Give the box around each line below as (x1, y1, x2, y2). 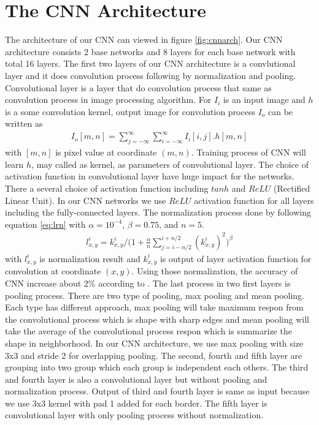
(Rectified (273, 181, 310, 194)
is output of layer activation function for (159, 252, 312, 265)
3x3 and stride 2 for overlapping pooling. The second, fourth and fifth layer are (5, 348, 302, 361)
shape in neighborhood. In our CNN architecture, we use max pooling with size (5, 336, 304, 349)
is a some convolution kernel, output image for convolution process (5, 105, 255, 118)
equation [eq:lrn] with (5, 217, 86, 230)
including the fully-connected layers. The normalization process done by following (5, 206, 311, 219)
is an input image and (223, 93, 306, 106)
